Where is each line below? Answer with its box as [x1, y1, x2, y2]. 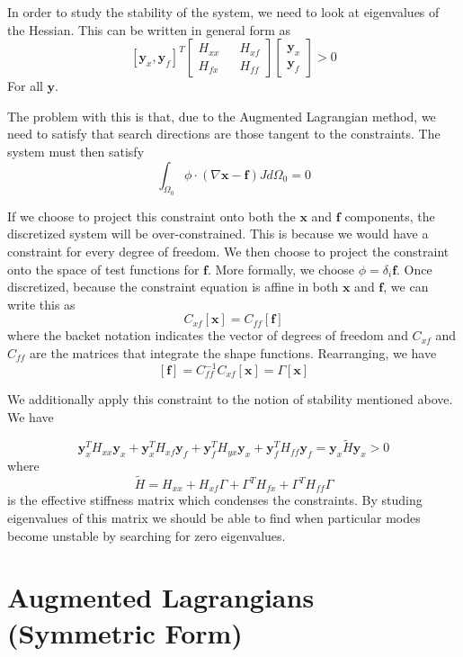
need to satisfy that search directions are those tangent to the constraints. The [7, 124, 441, 143]
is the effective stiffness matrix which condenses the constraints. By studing [7, 490, 423, 509]
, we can [383, 277, 429, 296]
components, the [344, 206, 435, 225]
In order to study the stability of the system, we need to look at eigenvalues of [7, 3, 440, 21]
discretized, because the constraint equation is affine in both [7, 277, 339, 296]
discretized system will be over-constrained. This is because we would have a [7, 224, 429, 243]
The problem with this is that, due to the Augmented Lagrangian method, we [7, 106, 436, 125]
